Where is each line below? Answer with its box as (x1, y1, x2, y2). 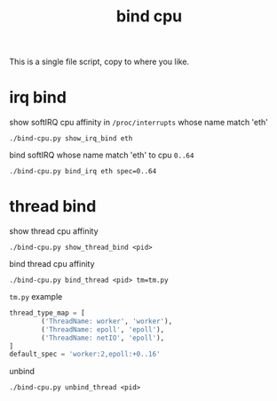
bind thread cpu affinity (9, 259, 95, 269)
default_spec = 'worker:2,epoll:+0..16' (9, 349, 162, 359)
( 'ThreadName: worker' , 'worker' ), (41, 317, 173, 325)
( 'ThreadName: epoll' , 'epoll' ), (41, 325, 165, 334)
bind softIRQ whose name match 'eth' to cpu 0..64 (9, 149, 194, 161)
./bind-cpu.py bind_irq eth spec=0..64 (9, 167, 157, 176)
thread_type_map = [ (9, 309, 86, 317)
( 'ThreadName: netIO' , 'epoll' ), (41, 333, 165, 342)
